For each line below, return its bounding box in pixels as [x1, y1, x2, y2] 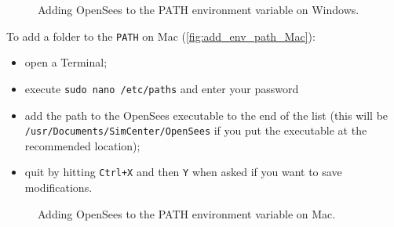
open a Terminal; [24, 54, 108, 70]
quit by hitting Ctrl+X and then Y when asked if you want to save [24, 164, 342, 180]
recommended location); [24, 137, 140, 153]
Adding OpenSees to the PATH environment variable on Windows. [38, 2, 359, 17]
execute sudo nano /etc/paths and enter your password [24, 80, 299, 96]
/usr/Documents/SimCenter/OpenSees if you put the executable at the [24, 122, 367, 139]
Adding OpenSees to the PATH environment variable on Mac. [38, 205, 336, 222]
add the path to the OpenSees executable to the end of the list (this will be [24, 106, 389, 123]
